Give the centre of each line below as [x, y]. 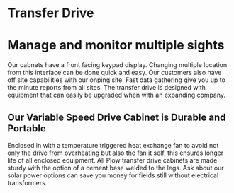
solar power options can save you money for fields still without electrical [113, 175]
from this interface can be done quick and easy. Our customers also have [115, 73]
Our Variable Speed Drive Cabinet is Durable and [117, 117]
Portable [27, 128]
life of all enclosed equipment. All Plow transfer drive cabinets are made [112, 160]
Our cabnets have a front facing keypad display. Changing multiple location [117, 65]
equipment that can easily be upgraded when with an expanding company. [116, 95]
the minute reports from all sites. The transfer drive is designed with [106, 88]
